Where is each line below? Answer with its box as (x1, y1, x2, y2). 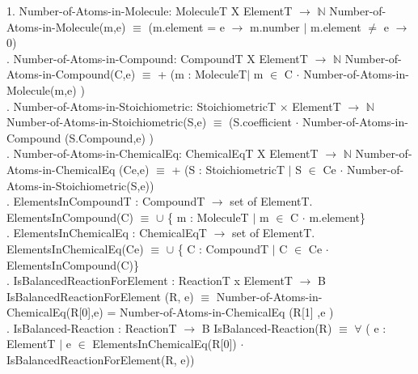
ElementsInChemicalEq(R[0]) (92, 335, 237, 352)
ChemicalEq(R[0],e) (6, 304, 103, 321)
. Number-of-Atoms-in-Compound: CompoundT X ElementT (6, 49, 308, 66)
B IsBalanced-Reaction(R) (201, 319, 332, 336)
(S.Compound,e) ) (64, 129, 154, 146)
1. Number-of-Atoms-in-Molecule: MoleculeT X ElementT (6, 2, 293, 19)
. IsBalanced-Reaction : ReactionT (6, 319, 177, 336)
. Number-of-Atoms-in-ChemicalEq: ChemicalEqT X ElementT (6, 145, 319, 162)
